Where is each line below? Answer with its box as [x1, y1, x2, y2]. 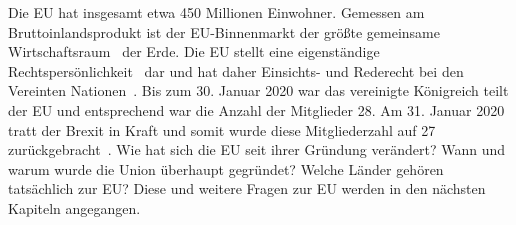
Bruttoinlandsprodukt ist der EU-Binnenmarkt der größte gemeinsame [8, 21, 440, 42]
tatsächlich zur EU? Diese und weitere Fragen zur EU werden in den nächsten [8, 178, 486, 199]
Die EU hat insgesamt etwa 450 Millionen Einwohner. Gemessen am [8, 2, 425, 22]
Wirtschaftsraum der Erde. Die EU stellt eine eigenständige [8, 41, 380, 62]
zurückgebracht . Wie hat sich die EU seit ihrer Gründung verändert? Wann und [8, 139, 506, 160]
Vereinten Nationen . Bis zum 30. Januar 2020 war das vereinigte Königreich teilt [8, 80, 509, 101]
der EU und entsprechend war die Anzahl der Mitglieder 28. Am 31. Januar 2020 [8, 99, 505, 120]
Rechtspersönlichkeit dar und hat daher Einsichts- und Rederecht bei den [8, 60, 464, 81]
